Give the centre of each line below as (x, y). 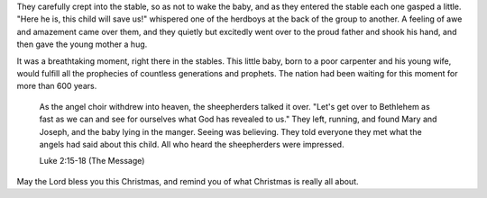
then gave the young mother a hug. (82, 44)
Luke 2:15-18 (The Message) (92, 161)
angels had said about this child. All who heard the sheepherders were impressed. (192, 144)
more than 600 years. (57, 86)
